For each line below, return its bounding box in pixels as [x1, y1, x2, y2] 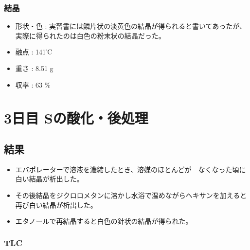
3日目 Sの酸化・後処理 [4, 108, 148, 128]
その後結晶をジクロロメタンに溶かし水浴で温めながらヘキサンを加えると [15, 190, 247, 200]
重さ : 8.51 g [15, 63, 54, 73]
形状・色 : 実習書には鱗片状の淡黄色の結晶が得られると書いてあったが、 [15, 21, 246, 31]
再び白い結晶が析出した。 [15, 199, 97, 210]
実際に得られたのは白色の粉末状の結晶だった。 [15, 30, 165, 40]
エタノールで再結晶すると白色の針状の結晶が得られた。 [15, 216, 193, 226]
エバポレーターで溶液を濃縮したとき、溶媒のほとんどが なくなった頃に [15, 164, 246, 174]
